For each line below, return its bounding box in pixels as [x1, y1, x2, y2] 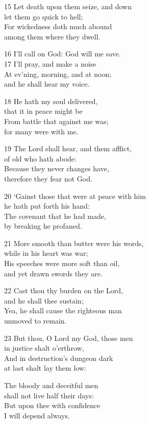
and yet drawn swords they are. [4, 268, 103, 278]
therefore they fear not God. [4, 173, 92, 184]
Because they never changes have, [4, 163, 109, 174]
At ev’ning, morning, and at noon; [4, 68, 112, 79]
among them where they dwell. [4, 31, 101, 42]
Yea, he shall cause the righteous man [4, 305, 122, 316]
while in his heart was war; [4, 248, 88, 258]
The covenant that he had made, [4, 210, 106, 221]
